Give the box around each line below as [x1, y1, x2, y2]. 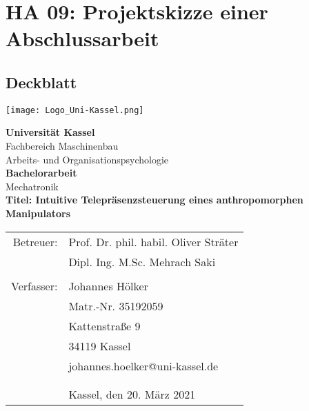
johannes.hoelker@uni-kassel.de [68, 357, 219, 374]
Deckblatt [6, 71, 77, 92]
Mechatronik [6, 179, 59, 193]
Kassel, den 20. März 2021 [68, 385, 196, 402]
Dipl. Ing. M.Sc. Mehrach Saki [68, 253, 216, 270]
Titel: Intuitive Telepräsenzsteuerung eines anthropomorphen [6, 192, 303, 207]
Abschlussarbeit [6, 24, 159, 52]
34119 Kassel [68, 337, 131, 354]
